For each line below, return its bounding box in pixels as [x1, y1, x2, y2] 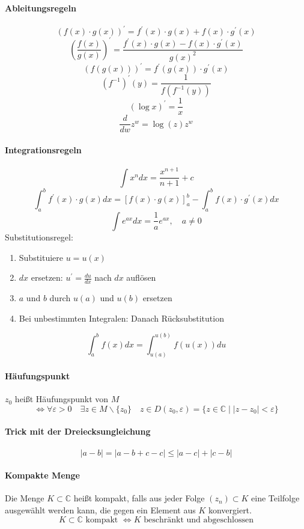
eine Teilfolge [251, 492, 300, 504]
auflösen [126, 271, 156, 284]
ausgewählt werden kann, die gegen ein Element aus [5, 503, 196, 516]
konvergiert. [208, 503, 252, 516]
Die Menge [5, 492, 44, 504]
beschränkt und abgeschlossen [144, 515, 254, 524]
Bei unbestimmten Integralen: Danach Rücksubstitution [19, 311, 224, 324]
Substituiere [19, 251, 64, 263]
